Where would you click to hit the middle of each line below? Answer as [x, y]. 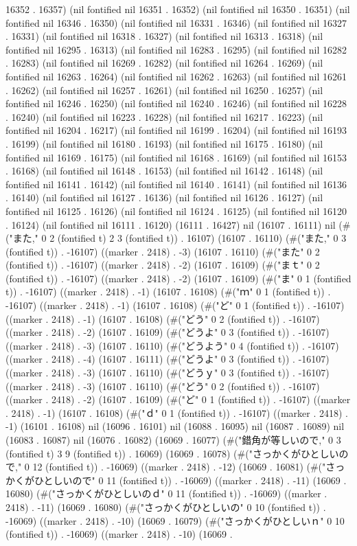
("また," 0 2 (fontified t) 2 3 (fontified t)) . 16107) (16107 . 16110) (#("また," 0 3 [176, 238]
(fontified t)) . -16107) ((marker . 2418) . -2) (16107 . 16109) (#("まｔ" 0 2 [163, 265]
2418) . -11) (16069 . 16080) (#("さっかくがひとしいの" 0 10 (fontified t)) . [166, 507]
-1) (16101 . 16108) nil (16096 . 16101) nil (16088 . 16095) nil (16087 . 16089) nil [175, 426]
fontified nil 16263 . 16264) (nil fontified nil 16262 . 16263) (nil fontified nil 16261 [176, 76]
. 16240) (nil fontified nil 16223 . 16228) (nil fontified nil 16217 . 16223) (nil [164, 116]
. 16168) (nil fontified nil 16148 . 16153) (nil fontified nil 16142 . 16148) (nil [164, 171]
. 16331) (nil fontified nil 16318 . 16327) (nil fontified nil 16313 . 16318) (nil [164, 36]
